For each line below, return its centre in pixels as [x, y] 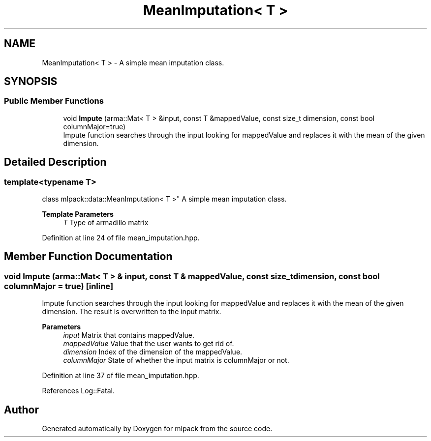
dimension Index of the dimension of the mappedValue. [153, 352]
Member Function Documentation [88, 257]
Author [21, 410]
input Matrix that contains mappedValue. [129, 335]
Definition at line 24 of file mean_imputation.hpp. [121, 238]
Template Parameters [78, 214]
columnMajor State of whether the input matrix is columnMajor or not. [176, 360]
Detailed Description [55, 162]
